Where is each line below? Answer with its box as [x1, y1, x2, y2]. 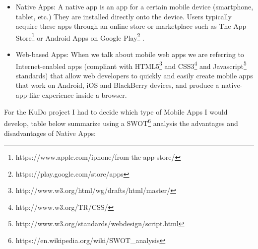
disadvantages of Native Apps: [4, 127, 96, 138]
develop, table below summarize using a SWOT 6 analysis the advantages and [4, 117, 238, 128]
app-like [15, 90, 40, 100]
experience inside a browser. [42, 90, 127, 100]
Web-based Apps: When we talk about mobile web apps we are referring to [15, 49, 244, 60]
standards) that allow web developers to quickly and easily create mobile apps [15, 70, 253, 80]
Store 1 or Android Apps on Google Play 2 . [15, 31, 144, 43]
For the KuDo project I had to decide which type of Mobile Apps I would [4, 106, 228, 117]
